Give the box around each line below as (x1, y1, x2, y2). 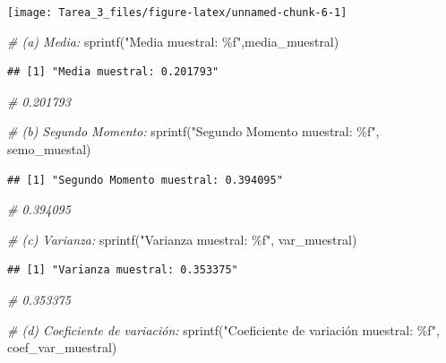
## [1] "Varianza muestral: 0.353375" (7, 264, 238, 277)
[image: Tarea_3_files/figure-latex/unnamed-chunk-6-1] (7, 6, 347, 19)
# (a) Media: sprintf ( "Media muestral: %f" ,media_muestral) (7, 31, 339, 50)
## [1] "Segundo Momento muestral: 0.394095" (7, 173, 283, 186)
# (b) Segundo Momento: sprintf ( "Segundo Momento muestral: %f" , (7, 122, 380, 141)
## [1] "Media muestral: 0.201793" (7, 65, 219, 79)
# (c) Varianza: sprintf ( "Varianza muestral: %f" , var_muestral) (7, 229, 357, 248)
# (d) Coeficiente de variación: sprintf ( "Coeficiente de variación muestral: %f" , (7, 320, 440, 339)
